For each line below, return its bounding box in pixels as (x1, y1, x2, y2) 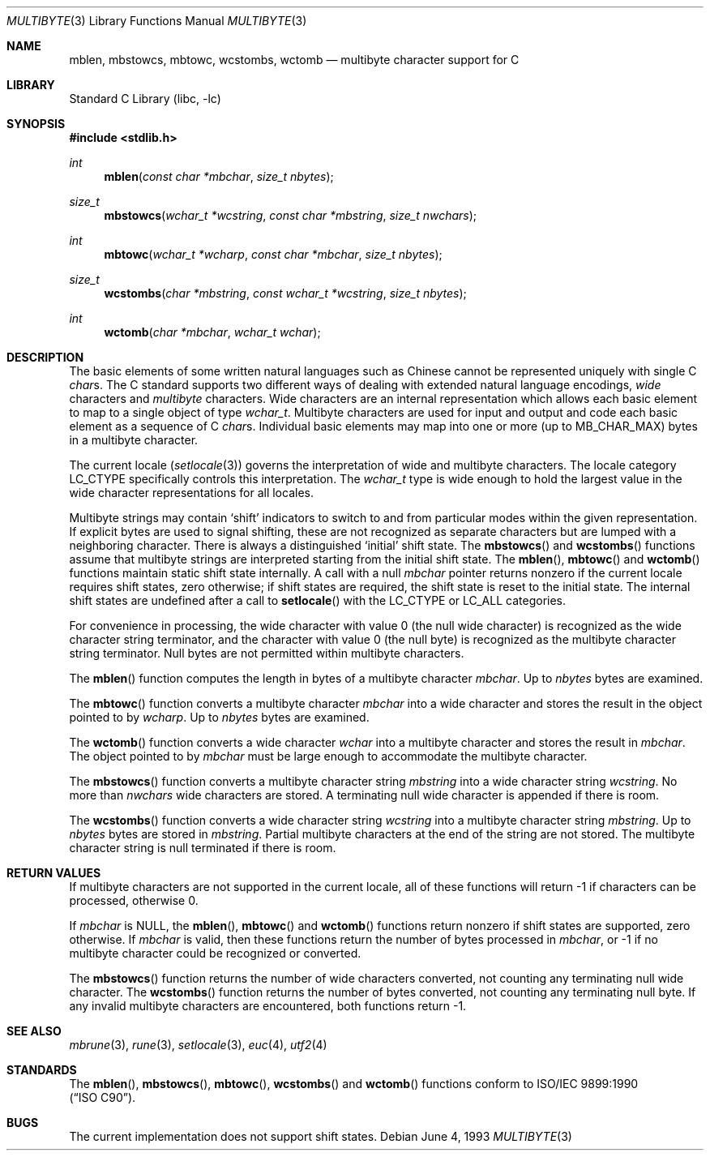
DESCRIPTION (6, 350, 84, 364)
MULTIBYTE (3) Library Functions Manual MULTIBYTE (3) (6, 14, 307, 28)
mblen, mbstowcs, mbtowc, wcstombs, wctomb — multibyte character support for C (69, 53, 520, 66)
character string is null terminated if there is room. (69, 841, 336, 855)
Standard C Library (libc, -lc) (69, 92, 221, 105)
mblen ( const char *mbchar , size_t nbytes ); (104, 169, 334, 183)
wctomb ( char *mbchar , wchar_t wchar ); (104, 325, 321, 339)
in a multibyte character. (69, 433, 199, 447)
